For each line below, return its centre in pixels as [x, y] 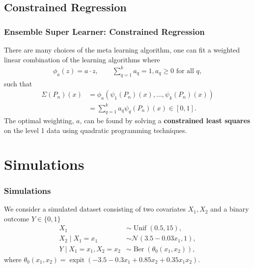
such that [18, 83]
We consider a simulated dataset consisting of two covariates [95, 209]
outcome [17, 218]
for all [185, 71]
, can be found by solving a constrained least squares [165, 121]
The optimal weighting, [39, 121]
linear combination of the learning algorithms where [82, 59]
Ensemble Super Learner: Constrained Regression [104, 31]
